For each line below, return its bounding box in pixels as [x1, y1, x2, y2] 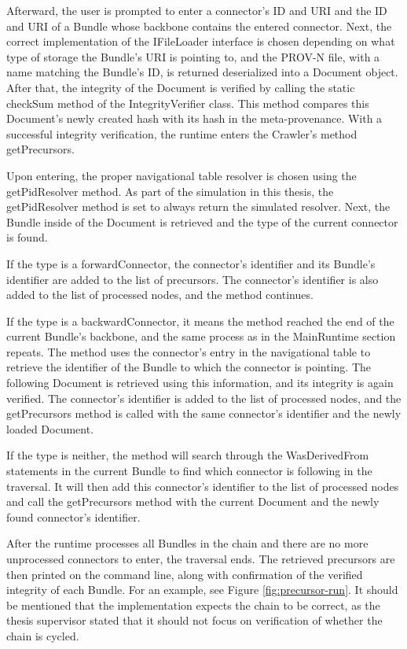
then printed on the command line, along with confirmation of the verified [6, 566, 363, 582]
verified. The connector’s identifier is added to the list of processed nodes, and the [6, 389, 401, 406]
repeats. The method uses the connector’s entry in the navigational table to [6, 343, 371, 360]
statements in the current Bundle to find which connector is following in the [6, 463, 372, 479]
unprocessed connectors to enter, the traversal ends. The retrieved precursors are [6, 551, 395, 566]
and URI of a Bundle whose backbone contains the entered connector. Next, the [6, 17, 392, 34]
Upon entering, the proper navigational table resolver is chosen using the [6, 167, 357, 183]
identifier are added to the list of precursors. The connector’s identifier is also [6, 271, 379, 287]
